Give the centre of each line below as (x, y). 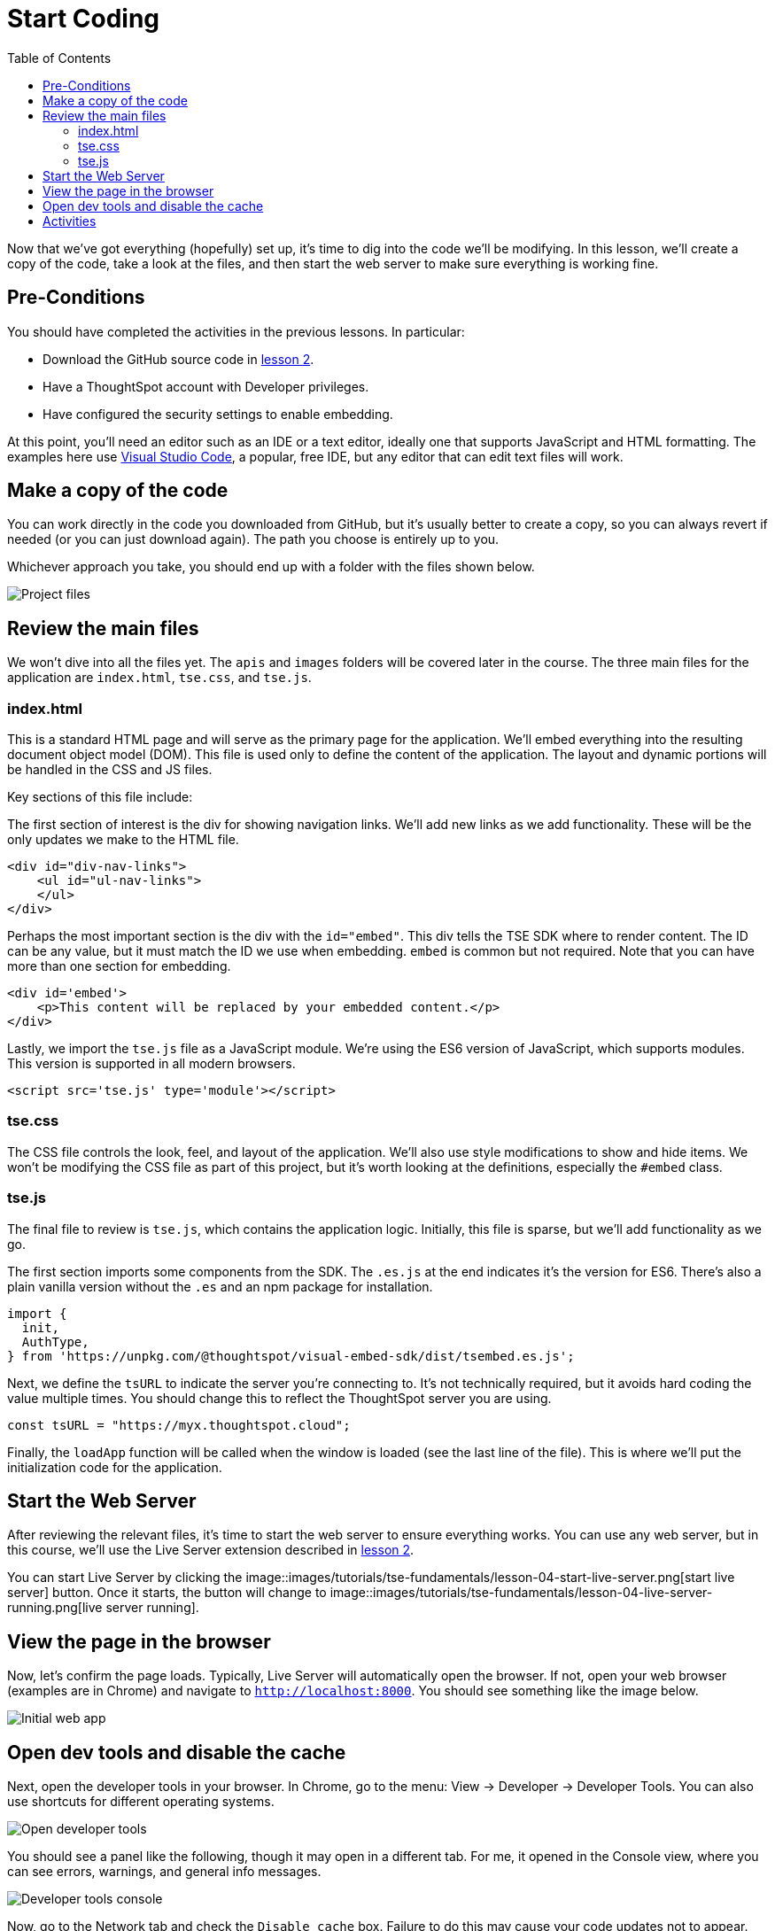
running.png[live (55, 1608)
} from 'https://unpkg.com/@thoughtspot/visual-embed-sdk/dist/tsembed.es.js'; (291, 1356)
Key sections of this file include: (100, 797)
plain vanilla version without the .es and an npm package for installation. (220, 1286)
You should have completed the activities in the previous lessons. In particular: (236, 331)
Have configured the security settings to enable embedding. (218, 414)
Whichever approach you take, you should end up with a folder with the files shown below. (271, 567)
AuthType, (55, 1342)
